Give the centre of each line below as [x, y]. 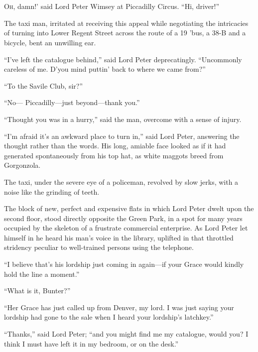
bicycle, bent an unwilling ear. [50, 42]
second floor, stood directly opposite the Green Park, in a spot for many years [123, 218]
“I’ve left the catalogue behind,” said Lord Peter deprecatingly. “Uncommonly [123, 59]
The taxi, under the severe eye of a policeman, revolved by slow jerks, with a [121, 181]
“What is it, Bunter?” [37, 291]
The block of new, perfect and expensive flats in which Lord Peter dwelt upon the [129, 208]
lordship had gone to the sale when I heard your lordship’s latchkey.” [109, 317]
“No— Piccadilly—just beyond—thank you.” [72, 102]
